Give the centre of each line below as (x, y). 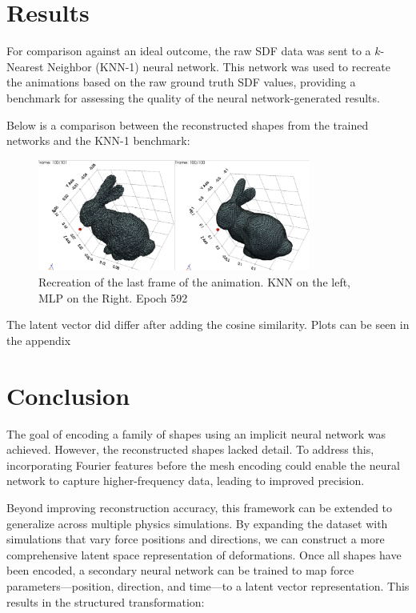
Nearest (25, 66)
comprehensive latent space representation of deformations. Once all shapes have (204, 554)
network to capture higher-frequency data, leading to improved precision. (186, 481)
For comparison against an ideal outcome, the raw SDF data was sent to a (189, 51)
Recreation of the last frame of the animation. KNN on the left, (195, 282)
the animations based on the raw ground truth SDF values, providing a (181, 82)
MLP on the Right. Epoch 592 (113, 297)
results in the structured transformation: (106, 601)
